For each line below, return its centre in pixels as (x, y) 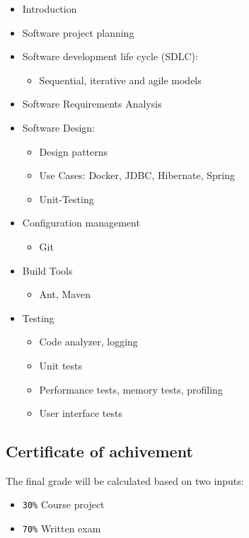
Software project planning (78, 32)
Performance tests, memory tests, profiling (131, 389)
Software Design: (58, 127)
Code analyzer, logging (88, 342)
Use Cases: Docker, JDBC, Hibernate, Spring (137, 175)
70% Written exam (62, 528)
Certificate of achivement (99, 451)
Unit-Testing (66, 199)
